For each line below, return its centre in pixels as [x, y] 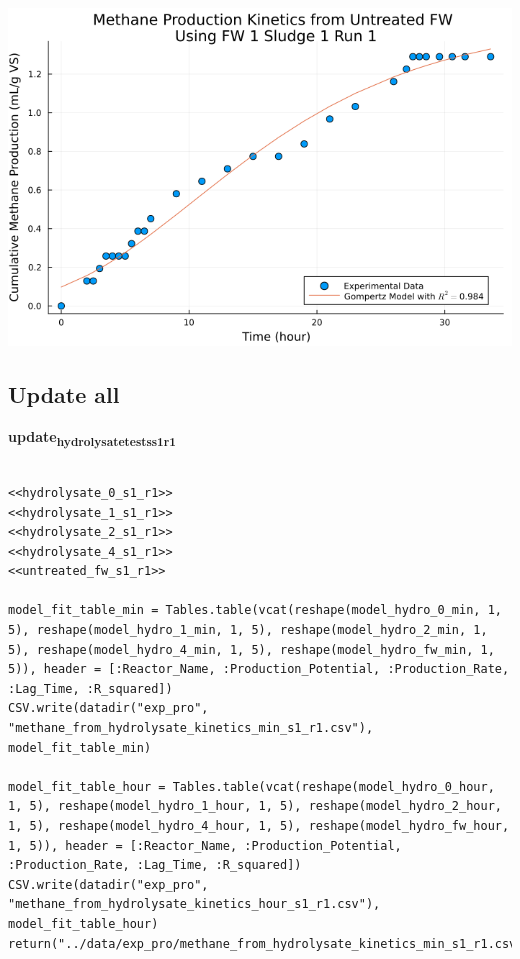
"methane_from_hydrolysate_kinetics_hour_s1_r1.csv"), [194, 904]
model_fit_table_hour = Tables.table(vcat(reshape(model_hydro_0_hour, [251, 786]
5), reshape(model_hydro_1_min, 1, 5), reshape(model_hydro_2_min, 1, [248, 630]
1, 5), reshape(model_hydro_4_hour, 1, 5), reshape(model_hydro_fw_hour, [259, 826]
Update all [64, 394]
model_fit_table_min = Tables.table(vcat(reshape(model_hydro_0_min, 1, [255, 610]
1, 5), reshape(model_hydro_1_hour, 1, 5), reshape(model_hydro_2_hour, [255, 806]
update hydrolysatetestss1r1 [92, 437]
